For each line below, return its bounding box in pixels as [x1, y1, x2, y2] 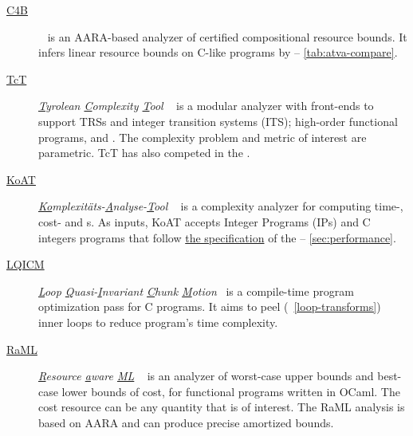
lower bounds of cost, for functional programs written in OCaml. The [61, 383, 400, 399]
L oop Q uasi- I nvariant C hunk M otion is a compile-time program [38, 282, 354, 299]
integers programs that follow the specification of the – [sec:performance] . [38, 229, 396, 245]
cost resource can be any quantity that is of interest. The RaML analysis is [38, 399, 405, 415]
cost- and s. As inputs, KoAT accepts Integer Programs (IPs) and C [38, 213, 371, 230]
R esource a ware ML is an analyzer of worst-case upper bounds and [38, 367, 374, 384]
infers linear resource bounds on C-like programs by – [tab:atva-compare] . [38, 44, 398, 61]
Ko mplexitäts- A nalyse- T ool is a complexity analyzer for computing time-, [38, 198, 403, 214]
